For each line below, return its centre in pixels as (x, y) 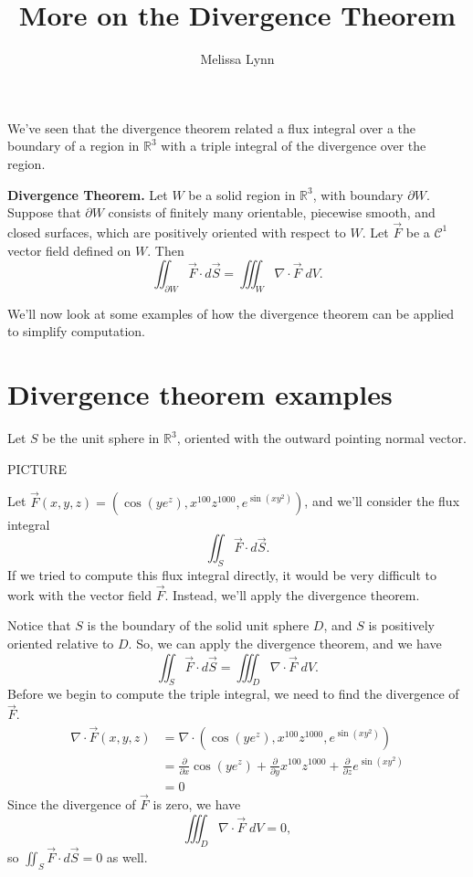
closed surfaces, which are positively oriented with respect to (177, 232)
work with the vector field (79, 594)
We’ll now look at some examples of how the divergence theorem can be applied (231, 313)
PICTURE (37, 468)
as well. (127, 856)
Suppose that (44, 212)
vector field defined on (69, 250)
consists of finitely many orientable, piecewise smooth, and (272, 212)
